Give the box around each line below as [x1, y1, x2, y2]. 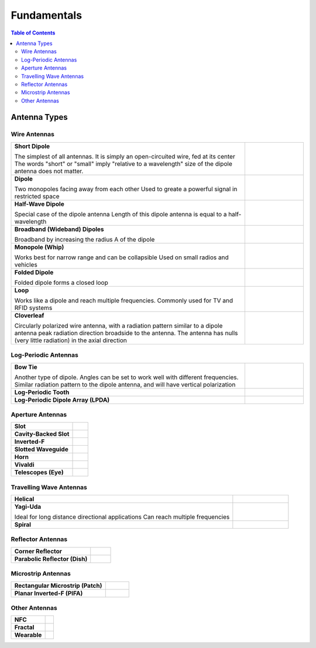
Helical [14, 495, 35, 503]
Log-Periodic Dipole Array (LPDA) [14, 395, 110, 404]
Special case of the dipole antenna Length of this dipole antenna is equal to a [14, 210, 227, 218]
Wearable [14, 631, 42, 639]
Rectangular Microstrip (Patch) [14, 581, 102, 590]
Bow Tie [14, 363, 37, 371]
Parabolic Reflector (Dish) [14, 554, 88, 563]
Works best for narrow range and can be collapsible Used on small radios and [14, 253, 229, 261]
